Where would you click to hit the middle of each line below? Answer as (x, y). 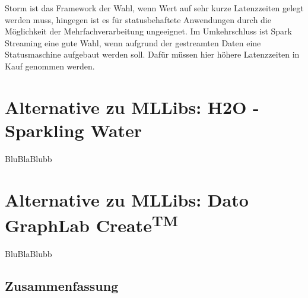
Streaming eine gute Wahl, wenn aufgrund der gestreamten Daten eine (133, 42)
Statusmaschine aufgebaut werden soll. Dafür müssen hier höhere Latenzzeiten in (152, 54)
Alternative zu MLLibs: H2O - (132, 107)
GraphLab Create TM (92, 224)
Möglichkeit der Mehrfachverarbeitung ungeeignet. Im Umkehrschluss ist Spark (148, 31)
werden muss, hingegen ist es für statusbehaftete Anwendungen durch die (138, 19)
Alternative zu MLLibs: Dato (127, 199)
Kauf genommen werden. (50, 66)
